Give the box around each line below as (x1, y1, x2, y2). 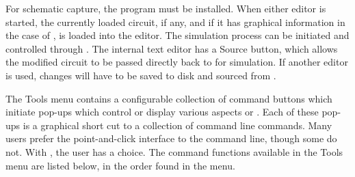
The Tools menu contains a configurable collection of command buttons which (5, 91, 332, 105)
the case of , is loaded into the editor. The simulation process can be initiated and (5, 28, 350, 42)
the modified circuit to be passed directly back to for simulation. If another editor (5, 55, 348, 69)
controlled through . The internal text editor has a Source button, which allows (5, 41, 338, 55)
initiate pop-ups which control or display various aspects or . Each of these (5, 105, 319, 119)
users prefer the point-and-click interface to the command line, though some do (5, 131, 337, 146)
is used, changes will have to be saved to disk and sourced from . (5, 68, 276, 82)
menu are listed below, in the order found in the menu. (5, 158, 235, 172)
